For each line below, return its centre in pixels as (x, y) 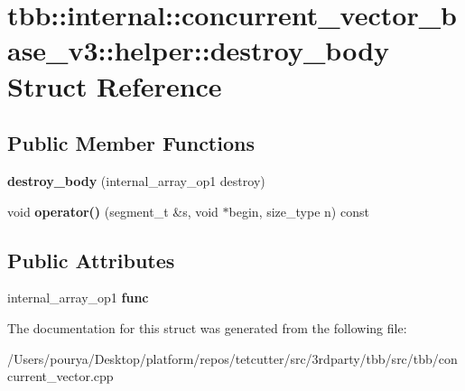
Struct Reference (115, 85)
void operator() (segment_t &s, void (113, 211)
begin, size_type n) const (299, 211)
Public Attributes (91, 260)
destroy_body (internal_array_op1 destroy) (136, 180)
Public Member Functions (131, 143)
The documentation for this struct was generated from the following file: (207, 327)
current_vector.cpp (60, 376)
